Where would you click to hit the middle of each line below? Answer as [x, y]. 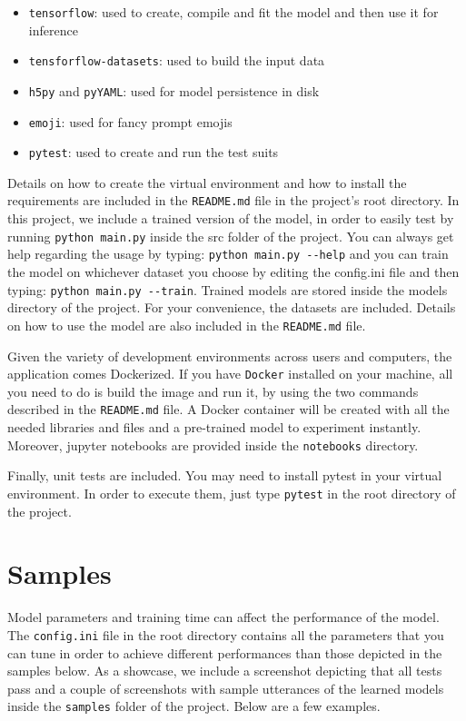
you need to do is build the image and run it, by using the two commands [213, 391]
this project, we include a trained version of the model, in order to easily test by [231, 218]
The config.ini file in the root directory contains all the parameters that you [226, 634]
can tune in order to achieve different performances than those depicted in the [225, 652]
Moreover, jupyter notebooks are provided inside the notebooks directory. [213, 444]
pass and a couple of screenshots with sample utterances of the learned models [226, 688]
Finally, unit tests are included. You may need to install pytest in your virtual [225, 475]
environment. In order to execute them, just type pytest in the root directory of [232, 493]
